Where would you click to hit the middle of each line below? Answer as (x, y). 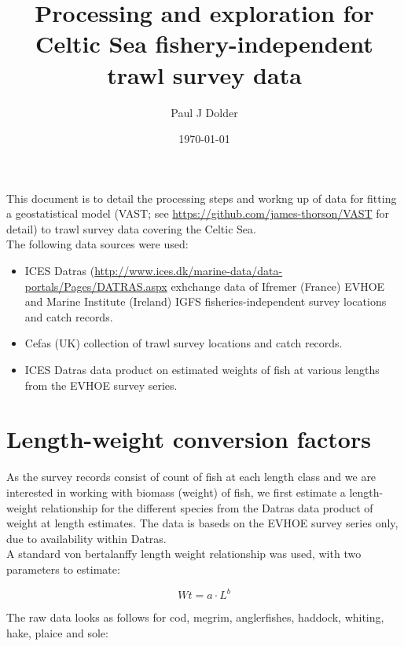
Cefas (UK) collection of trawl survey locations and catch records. (184, 343)
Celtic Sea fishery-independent (204, 44)
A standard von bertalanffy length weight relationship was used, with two (184, 554)
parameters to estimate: (63, 569)
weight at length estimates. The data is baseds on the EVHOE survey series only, (202, 523)
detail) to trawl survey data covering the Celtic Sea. (131, 228)
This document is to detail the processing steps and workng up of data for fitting (202, 198)
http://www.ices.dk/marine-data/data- (189, 271)
